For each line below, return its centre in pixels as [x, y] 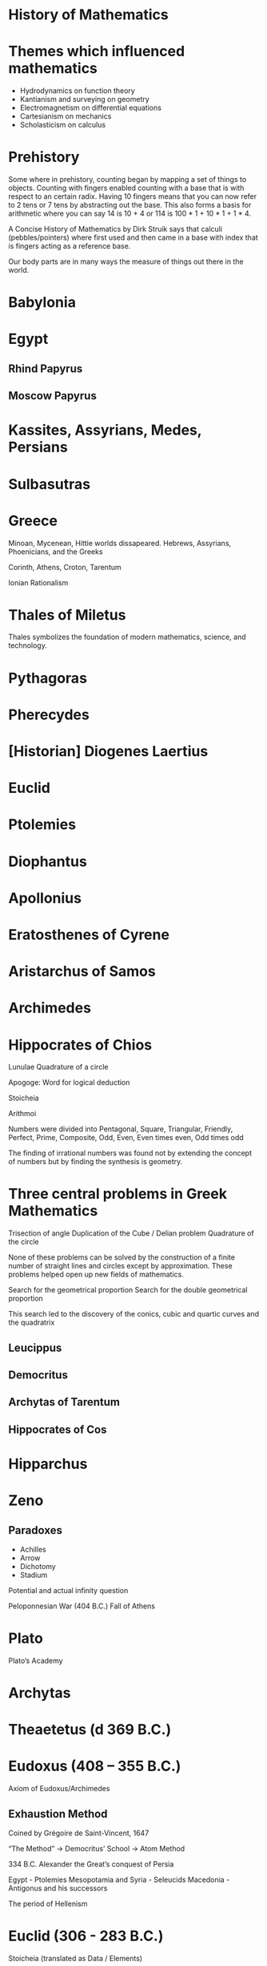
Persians [38, 447]
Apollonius [45, 898]
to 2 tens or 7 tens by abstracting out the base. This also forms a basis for [130, 205]
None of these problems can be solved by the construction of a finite [122, 1257]
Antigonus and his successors [58, 1888]
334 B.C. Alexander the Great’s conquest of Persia [91, 1864]
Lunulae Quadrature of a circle [58, 1067]
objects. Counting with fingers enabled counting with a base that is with [126, 188]
